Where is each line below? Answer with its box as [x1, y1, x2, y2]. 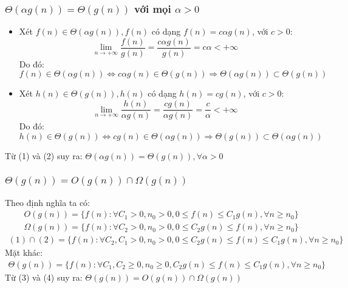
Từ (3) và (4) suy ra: [5, 270, 83, 283]
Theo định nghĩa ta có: [5, 196, 90, 208]
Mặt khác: [5, 246, 43, 259]
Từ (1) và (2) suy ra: [5, 149, 83, 162]
